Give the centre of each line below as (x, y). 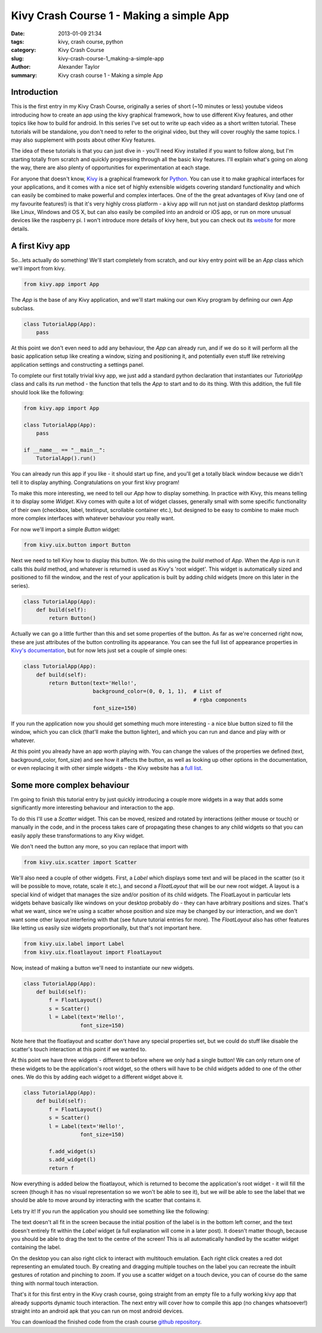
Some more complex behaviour (70, 785)
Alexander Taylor (79, 67)
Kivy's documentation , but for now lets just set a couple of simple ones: (99, 651)
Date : (18, 33)
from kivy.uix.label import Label (74, 944)
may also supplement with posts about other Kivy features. (83, 140)
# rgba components (220, 700)
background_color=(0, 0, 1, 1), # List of (157, 691)
